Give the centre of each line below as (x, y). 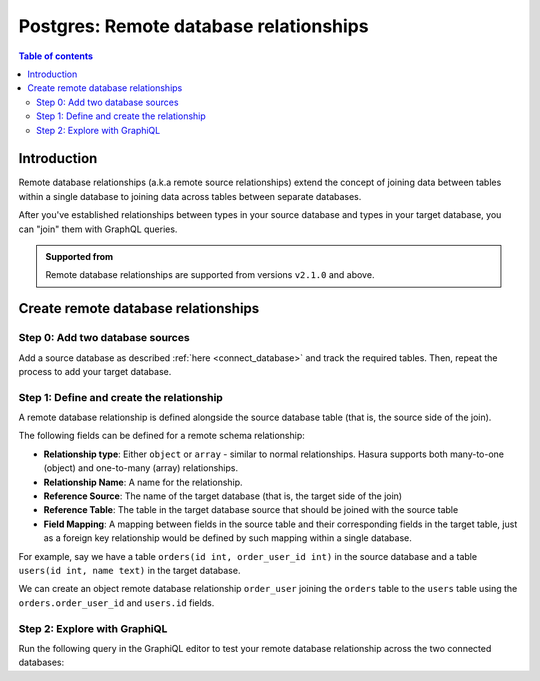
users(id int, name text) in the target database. (129, 570)
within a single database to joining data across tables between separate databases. (190, 196)
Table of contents (56, 56)
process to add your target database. (95, 371)
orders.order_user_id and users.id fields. (116, 602)
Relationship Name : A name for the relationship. (143, 482)
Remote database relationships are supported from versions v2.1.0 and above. (210, 275)
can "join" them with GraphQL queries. (98, 229)
